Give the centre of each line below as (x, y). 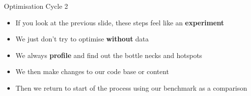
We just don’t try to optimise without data (82, 39)
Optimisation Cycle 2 (36, 6)
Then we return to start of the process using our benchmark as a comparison (131, 87)
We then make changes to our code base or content (92, 71)
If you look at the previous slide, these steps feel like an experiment (120, 22)
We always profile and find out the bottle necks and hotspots (109, 55)
